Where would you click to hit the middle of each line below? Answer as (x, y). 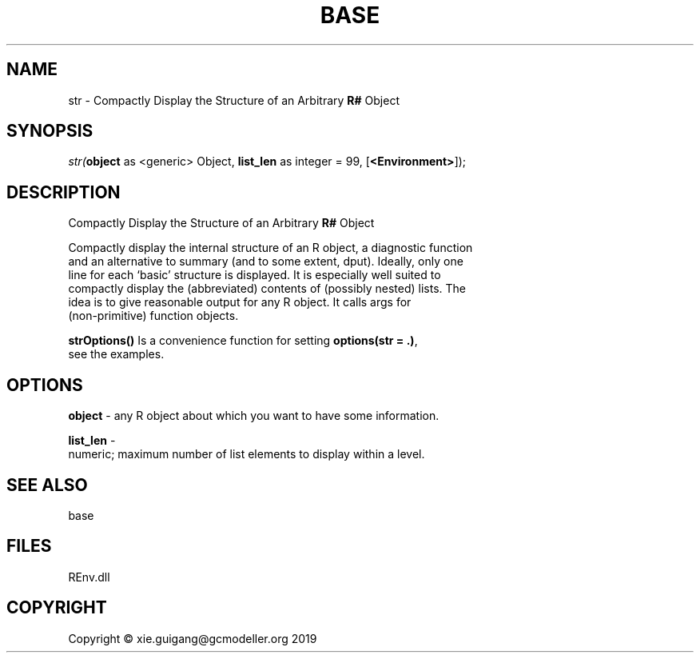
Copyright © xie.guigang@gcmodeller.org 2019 (193, 638)
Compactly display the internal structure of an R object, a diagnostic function (270, 248)
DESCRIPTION (64, 192)
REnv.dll (89, 577)
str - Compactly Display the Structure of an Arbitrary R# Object (234, 100)
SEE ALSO (47, 485)
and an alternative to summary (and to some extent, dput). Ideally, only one (266, 262)
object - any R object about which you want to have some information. (254, 416)
